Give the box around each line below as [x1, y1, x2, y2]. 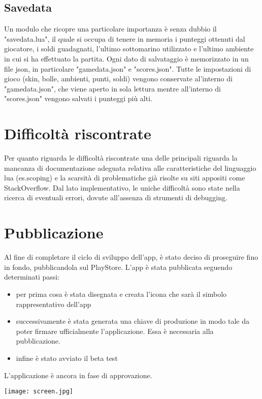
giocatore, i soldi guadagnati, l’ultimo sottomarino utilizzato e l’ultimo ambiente [4, 43, 254, 54]
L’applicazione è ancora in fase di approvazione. [4, 370, 152, 380]
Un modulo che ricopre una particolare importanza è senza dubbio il [4, 23, 217, 34]
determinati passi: [4, 271, 60, 282]
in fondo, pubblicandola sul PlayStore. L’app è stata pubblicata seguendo [4, 261, 233, 272]
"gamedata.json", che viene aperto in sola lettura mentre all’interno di [4, 83, 221, 94]
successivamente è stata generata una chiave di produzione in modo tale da [16, 316, 250, 326]
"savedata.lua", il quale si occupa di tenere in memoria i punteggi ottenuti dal [4, 33, 245, 44]
